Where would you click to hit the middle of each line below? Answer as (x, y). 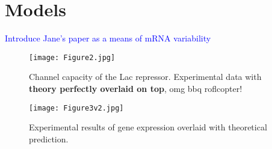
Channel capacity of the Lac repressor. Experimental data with (145, 77)
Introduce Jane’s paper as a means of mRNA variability (108, 38)
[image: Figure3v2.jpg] (76, 108)
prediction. (49, 138)
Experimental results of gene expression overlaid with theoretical (148, 127)
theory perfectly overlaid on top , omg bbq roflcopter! (136, 88)
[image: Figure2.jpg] (72, 57)
